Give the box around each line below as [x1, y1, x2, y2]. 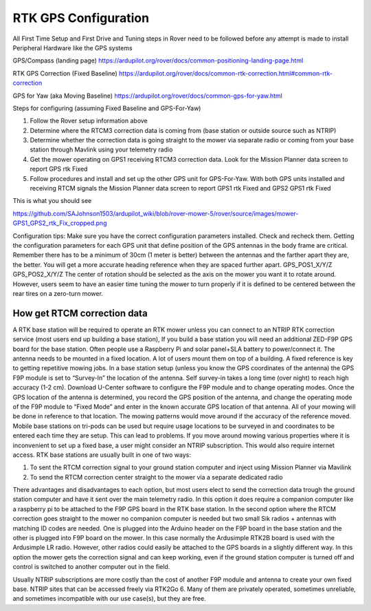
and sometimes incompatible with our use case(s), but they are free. [12, 594, 206, 603]
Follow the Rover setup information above [30, 117, 148, 125]
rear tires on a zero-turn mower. [12, 289, 103, 297]
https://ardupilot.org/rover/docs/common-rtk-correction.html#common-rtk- [119, 69, 333, 77]
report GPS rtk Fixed [30, 165, 88, 173]
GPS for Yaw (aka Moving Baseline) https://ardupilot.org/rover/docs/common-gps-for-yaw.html [12, 92, 283, 100]
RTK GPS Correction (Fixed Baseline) [12, 69, 118, 77]
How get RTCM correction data [12, 307, 148, 319]
